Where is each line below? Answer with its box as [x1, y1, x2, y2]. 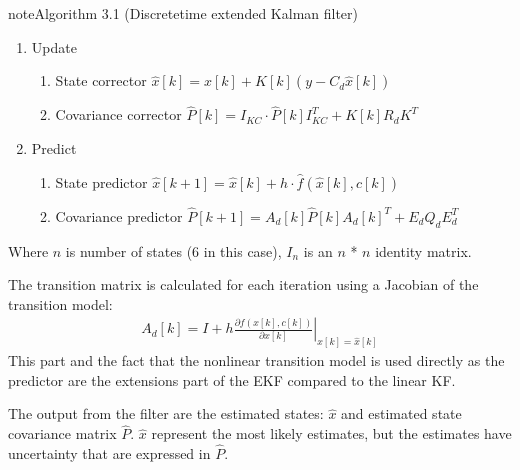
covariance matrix [8, 423, 117, 444]
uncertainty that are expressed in [8, 443, 211, 464]
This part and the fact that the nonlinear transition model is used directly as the [8, 350, 505, 371]
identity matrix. [375, 240, 472, 261]
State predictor [55, 171, 148, 192]
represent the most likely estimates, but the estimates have [151, 423, 512, 444]
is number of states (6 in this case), [65, 240, 282, 261]
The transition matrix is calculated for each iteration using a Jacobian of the [8, 274, 479, 295]
